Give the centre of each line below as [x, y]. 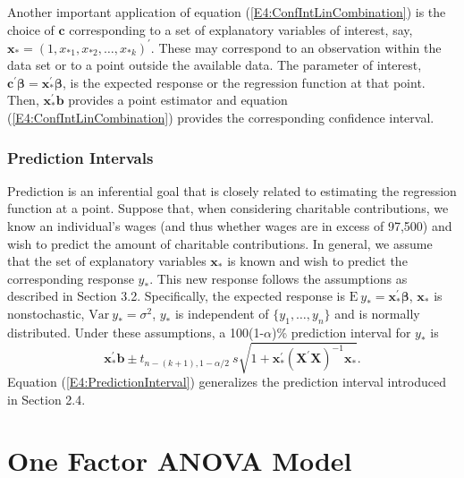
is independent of [222, 314]
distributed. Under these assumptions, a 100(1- [136, 332]
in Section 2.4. [46, 399]
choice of [31, 29]
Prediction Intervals [80, 157]
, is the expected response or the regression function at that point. [244, 82]
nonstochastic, [46, 314]
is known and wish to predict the [317, 261]
